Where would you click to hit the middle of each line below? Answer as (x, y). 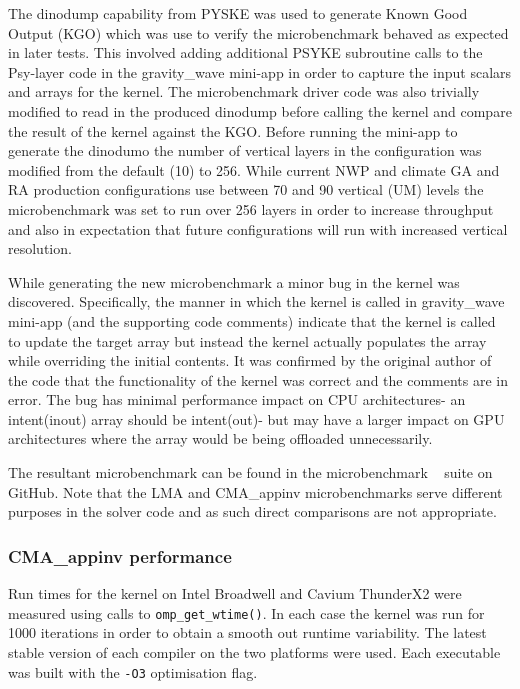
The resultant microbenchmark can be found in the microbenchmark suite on (250, 472)
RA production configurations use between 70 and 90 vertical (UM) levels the (246, 189)
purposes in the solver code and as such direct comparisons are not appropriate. (252, 511)
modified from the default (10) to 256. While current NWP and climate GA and (254, 169)
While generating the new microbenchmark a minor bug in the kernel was (234, 281)
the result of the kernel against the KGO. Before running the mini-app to (233, 130)
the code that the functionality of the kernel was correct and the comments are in (258, 379)
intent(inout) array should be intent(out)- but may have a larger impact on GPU (256, 418)
